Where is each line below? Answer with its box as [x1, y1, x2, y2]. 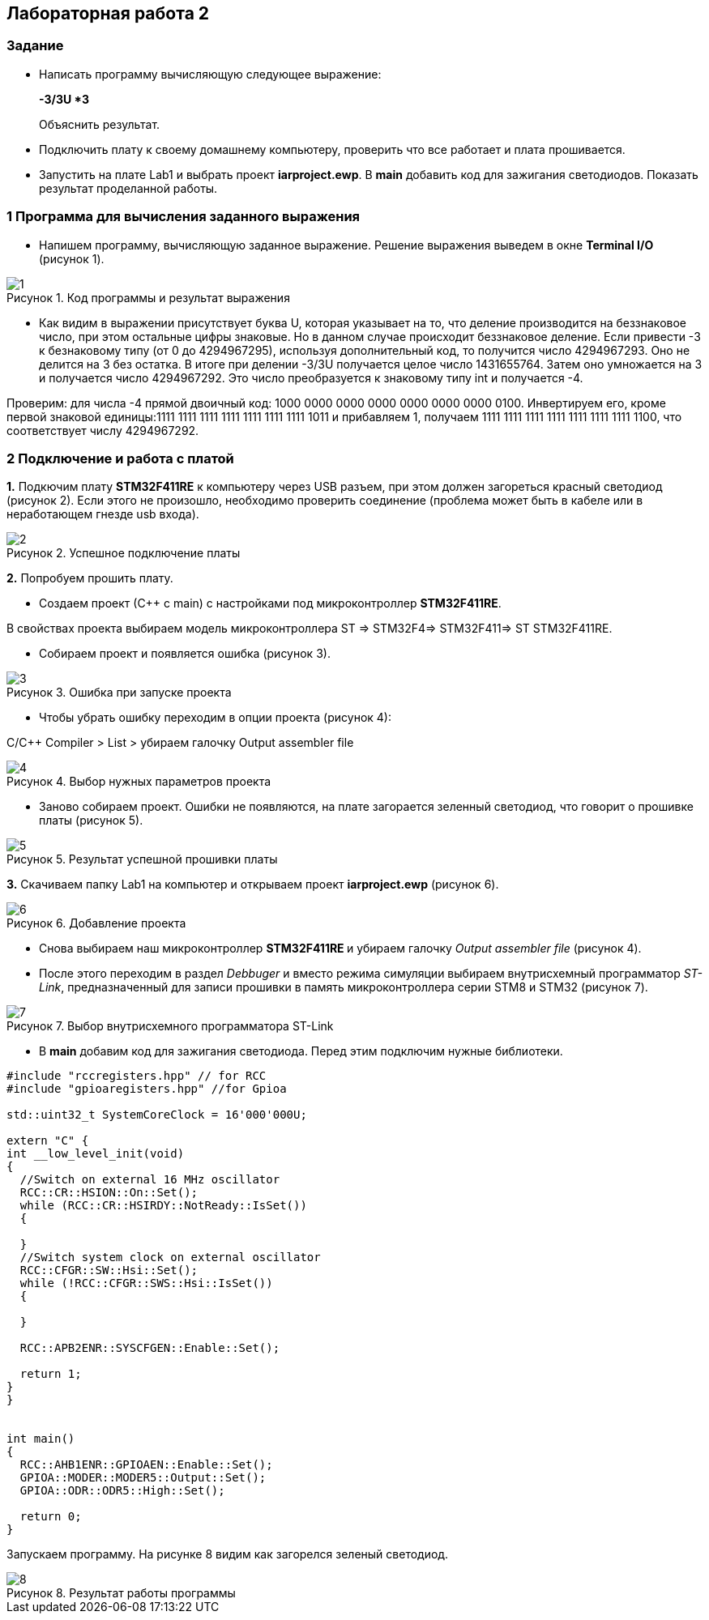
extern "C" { [6, 1134, 89, 1148]
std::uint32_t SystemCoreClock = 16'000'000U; [6, 1108, 307, 1122]
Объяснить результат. [39, 117, 160, 131]
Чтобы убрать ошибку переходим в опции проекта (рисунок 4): [39, 710, 391, 725]
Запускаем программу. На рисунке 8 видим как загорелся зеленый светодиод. [6, 1547, 449, 1562]
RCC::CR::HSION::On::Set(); [19, 1186, 199, 1200]
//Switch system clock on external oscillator [19, 1251, 321, 1264]
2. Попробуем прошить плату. [6, 571, 173, 586]
